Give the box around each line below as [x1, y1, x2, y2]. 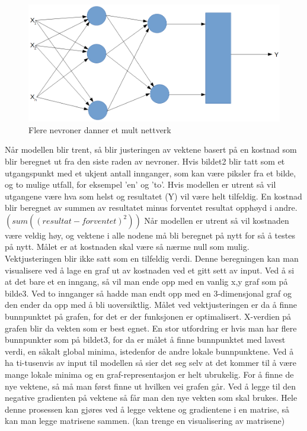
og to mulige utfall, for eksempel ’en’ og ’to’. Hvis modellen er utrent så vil [5, 178, 276, 191]
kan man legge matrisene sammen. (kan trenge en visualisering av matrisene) [5, 414, 285, 427]
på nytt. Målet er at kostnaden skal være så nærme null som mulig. [5, 240, 250, 253]
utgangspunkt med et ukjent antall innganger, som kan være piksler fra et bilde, [5, 166, 296, 179]
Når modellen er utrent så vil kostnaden [144, 214, 289, 226]
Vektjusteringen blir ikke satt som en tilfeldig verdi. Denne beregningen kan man [5, 252, 299, 265]
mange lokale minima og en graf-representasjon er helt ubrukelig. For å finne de [5, 368, 294, 381]
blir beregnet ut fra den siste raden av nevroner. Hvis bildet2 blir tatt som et [5, 155, 285, 167]
